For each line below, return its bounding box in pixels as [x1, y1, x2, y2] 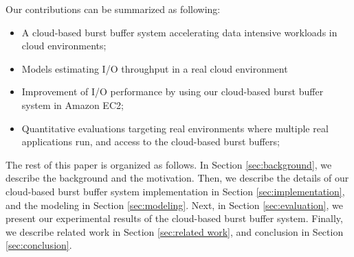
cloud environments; [21, 38, 107, 53]
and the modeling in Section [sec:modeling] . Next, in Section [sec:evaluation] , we [5, 197, 343, 212]
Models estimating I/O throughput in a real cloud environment [21, 61, 288, 75]
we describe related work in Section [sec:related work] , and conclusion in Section [5, 224, 344, 238]
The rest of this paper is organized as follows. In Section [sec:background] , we [5, 157, 332, 171]
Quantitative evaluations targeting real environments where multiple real [21, 121, 329, 135]
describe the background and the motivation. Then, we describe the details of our [5, 171, 349, 185]
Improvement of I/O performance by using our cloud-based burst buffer [21, 84, 324, 99]
